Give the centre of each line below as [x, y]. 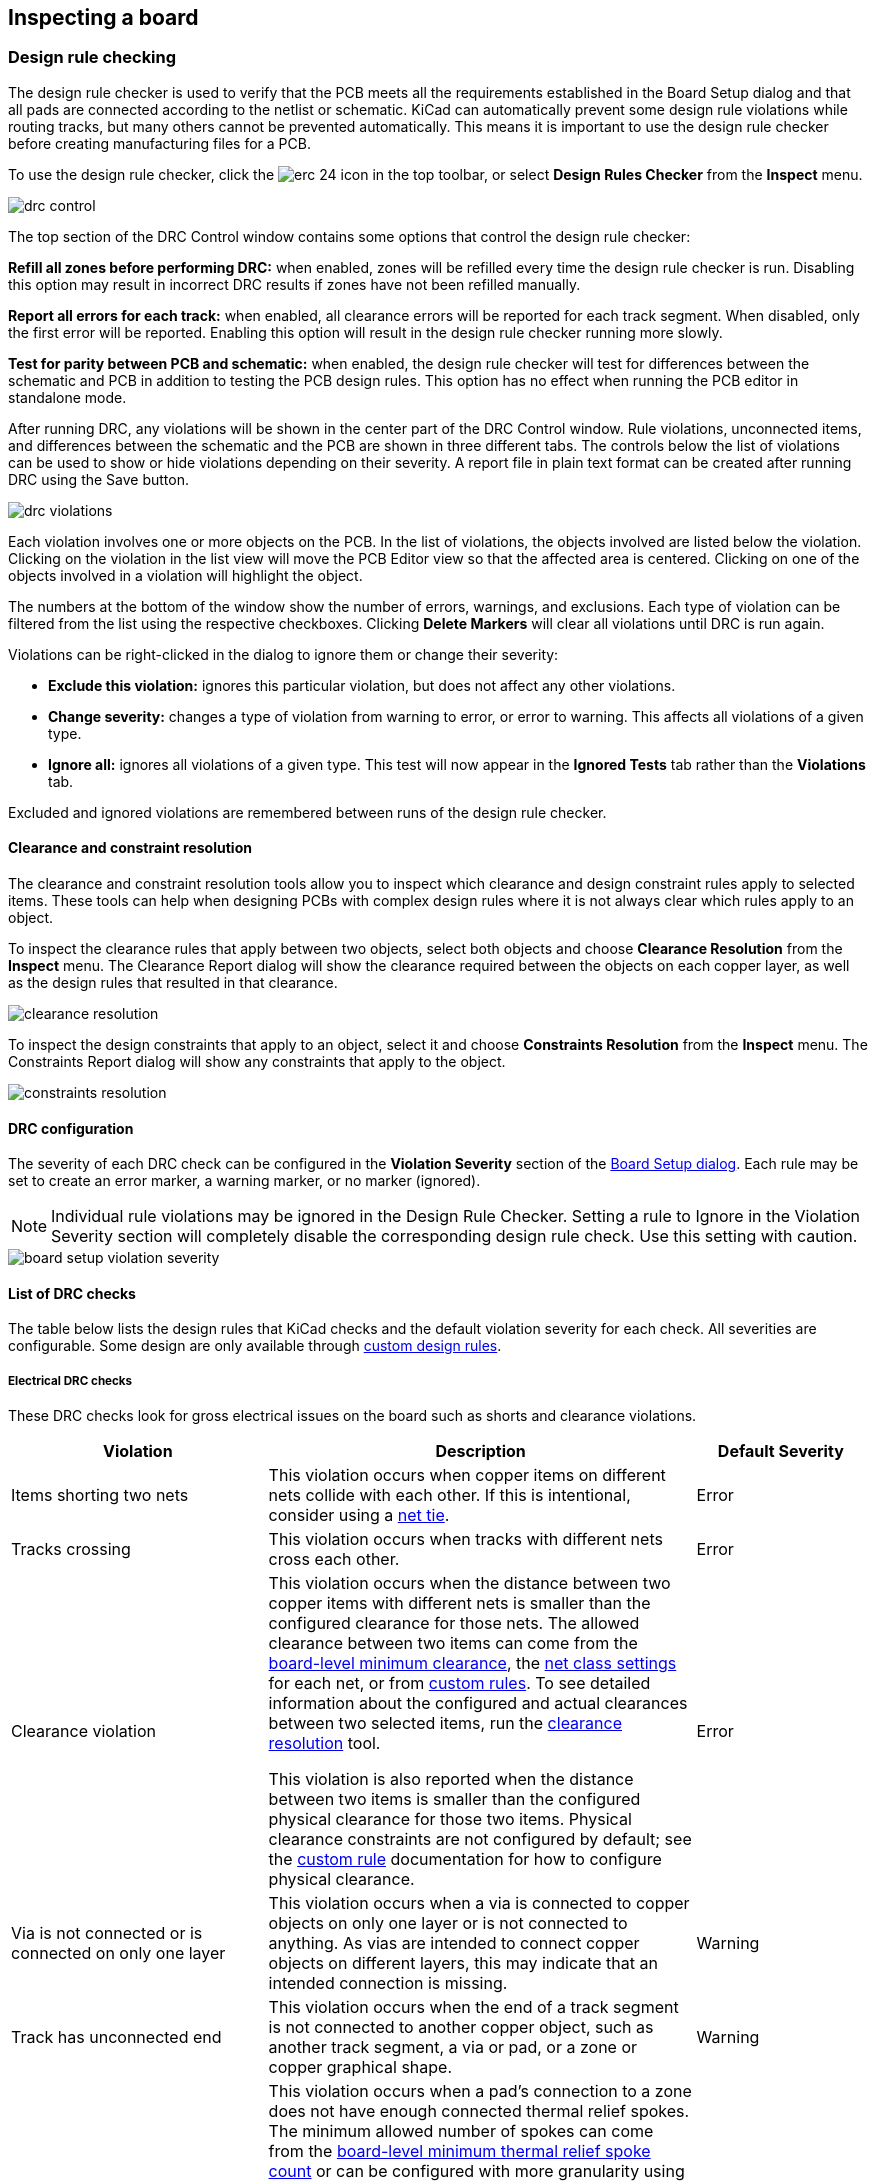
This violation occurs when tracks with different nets [465, 1539]
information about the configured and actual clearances [478, 1703]
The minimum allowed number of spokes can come [461, 2131]
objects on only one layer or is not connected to [448, 1923]
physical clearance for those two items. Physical [450, 1819]
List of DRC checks [72, 1293]
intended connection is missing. [388, 1983]
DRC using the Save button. [98, 479]
